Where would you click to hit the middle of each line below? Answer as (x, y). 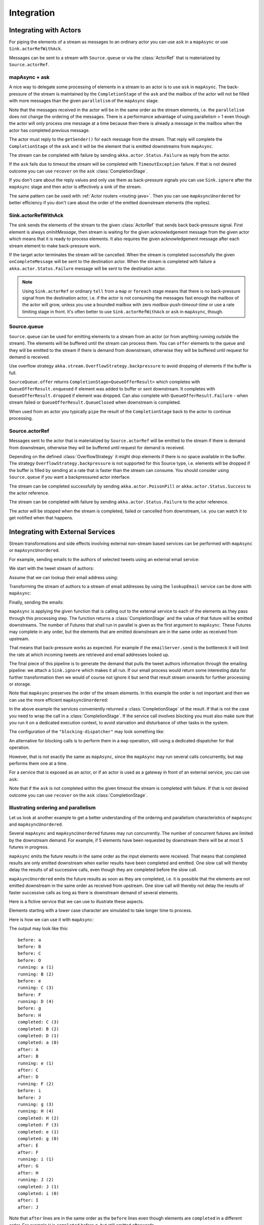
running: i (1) (36, 1159)
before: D (29, 960)
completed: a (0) (38, 1043)
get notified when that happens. (41, 518)
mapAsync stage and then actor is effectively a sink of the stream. (75, 187)
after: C (28, 1070)
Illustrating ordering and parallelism (52, 808)
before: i (29, 1091)
